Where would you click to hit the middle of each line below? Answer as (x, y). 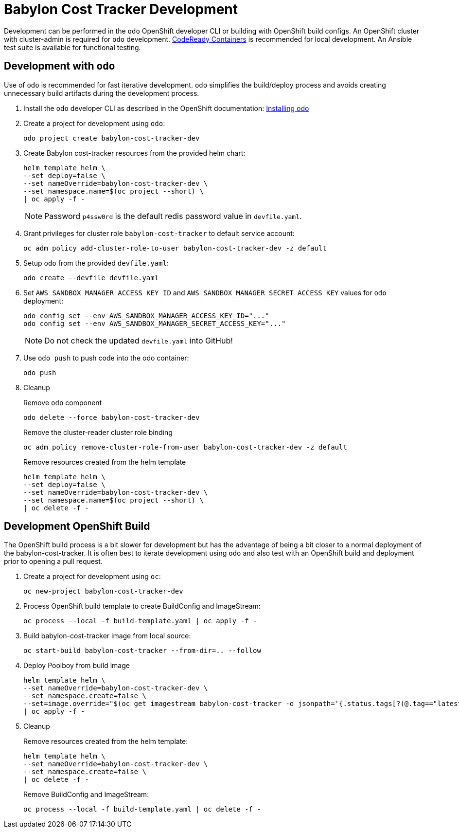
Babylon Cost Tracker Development (121, 9)
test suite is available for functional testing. (72, 47)
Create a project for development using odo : (94, 123)
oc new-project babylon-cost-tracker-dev (103, 591)
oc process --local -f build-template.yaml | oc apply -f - (140, 621)
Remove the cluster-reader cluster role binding (98, 432)
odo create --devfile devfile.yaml (91, 278)
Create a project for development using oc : (92, 577)
